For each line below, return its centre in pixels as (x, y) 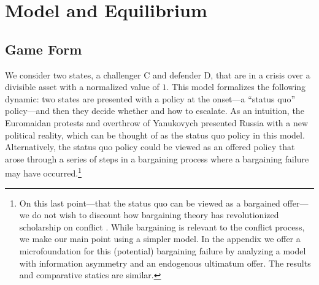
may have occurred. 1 (43, 172)
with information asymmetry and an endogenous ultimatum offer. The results (165, 263)
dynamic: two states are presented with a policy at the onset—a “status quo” (150, 98)
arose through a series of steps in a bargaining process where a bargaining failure (157, 158)
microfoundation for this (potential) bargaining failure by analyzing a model (163, 250)
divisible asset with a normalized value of (82, 87)
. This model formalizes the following (236, 87)
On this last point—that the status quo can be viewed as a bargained (150, 203)
